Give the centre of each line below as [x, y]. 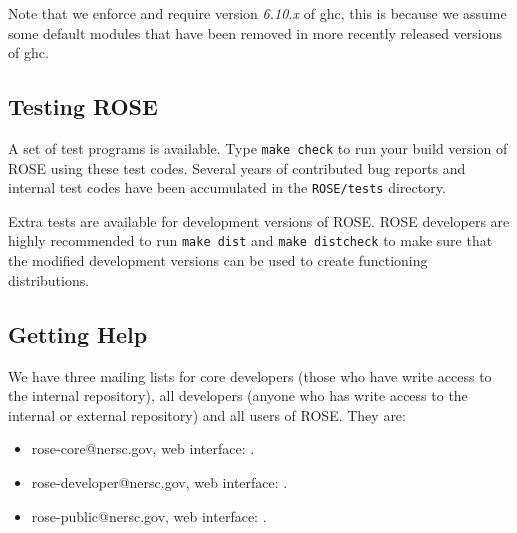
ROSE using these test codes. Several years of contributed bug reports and [237, 167]
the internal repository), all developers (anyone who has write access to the [238, 395]
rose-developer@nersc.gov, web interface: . [159, 481]
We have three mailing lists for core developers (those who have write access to [250, 375]
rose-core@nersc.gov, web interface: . [143, 448]
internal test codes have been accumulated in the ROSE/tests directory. [227, 187]
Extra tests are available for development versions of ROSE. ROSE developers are [259, 220]
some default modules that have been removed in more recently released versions [255, 32]
